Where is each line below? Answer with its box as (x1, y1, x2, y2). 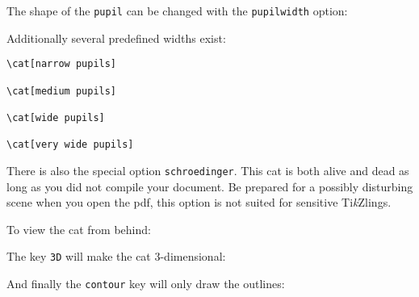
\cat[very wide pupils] (6, 139, 134, 151)
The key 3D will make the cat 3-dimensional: (6, 248, 226, 265)
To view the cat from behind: (6, 220, 151, 237)
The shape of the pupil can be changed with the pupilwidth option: (6, 2, 348, 19)
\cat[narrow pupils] (6, 58, 117, 70)
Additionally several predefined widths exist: (6, 29, 226, 46)
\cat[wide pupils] (6, 111, 105, 123)
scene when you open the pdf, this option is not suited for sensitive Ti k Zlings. (6, 194, 392, 211)
